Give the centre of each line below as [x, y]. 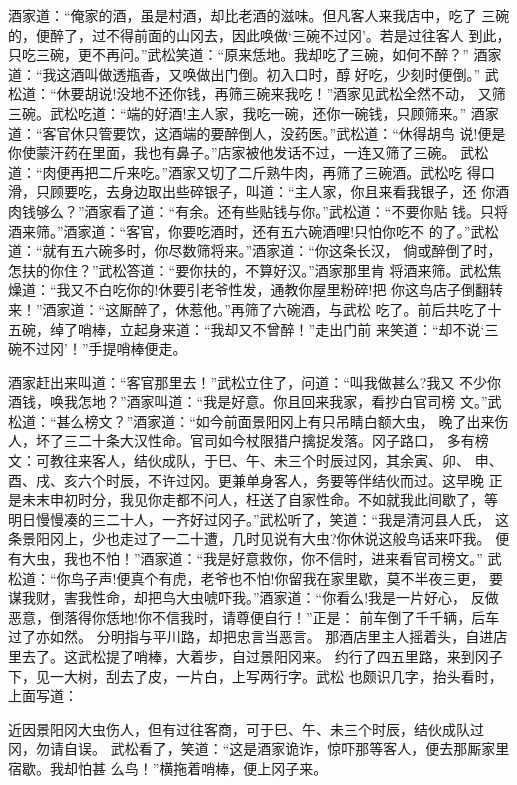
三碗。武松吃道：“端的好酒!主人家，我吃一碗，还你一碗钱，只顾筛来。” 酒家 [253, 112]
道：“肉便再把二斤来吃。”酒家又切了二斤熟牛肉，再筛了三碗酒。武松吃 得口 [251, 171]
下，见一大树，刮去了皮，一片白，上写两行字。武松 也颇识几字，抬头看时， [255, 675]
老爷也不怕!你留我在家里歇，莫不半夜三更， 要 [352, 577]
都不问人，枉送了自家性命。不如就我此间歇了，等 [336, 499]
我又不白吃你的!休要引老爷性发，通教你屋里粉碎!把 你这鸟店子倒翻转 [280, 289]
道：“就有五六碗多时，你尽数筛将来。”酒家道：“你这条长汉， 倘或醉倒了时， [255, 250]
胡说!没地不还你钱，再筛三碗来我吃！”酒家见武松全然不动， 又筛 [295, 93]
